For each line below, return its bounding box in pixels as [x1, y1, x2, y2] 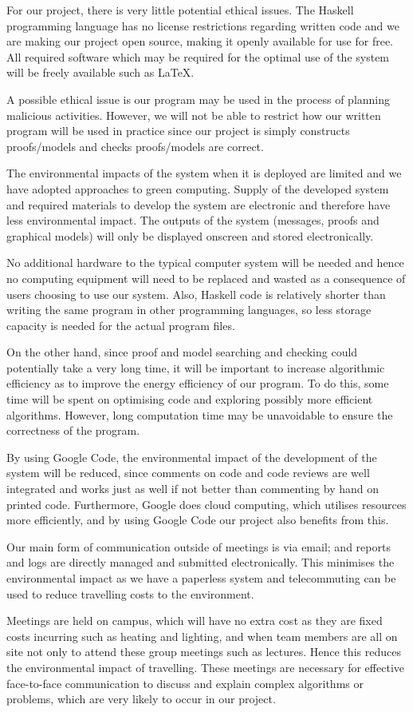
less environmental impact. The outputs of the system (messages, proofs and [6, 212, 380, 229]
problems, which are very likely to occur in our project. [6, 690, 276, 707]
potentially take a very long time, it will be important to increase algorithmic [6, 359, 385, 376]
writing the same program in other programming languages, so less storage [6, 301, 372, 318]
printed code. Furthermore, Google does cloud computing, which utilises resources [6, 495, 407, 512]
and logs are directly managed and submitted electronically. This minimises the [6, 554, 395, 571]
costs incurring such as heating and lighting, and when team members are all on [6, 627, 398, 644]
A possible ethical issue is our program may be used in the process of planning [6, 90, 391, 107]
